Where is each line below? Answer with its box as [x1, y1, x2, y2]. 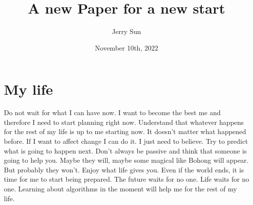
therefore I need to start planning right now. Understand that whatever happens [4, 117, 244, 127]
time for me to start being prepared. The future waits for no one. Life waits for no [4, 174, 249, 184]
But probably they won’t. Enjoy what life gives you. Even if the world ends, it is [4, 164, 244, 174]
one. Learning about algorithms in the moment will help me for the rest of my [4, 184, 237, 193]
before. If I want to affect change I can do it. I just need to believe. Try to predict [4, 136, 248, 146]
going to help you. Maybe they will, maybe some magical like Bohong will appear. [4, 155, 249, 165]
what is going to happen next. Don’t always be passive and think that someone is [4, 145, 247, 155]
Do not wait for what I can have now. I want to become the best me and [4, 107, 221, 118]
